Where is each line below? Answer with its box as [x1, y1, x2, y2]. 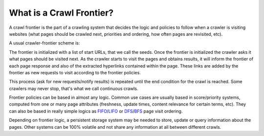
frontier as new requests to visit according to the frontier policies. [9, 69, 141, 75]
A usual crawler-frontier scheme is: [9, 40, 80, 46]
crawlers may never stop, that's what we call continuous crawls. [9, 86, 138, 91]
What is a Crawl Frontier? [9, 7, 114, 18]
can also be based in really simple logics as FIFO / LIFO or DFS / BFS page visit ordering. [9, 108, 183, 114]
